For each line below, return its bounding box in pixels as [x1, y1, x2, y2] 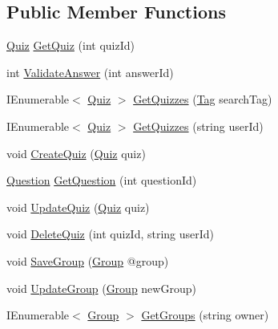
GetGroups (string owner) [141, 307, 269, 323]
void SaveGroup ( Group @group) [6, 252, 169, 269]
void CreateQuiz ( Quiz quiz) [6, 144, 146, 161]
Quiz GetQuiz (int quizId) [6, 37, 135, 54]
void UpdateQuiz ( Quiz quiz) [6, 198, 150, 215]
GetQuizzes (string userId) [133, 117, 264, 134]
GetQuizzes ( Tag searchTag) [133, 91, 272, 108]
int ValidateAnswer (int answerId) [6, 63, 174, 80]
